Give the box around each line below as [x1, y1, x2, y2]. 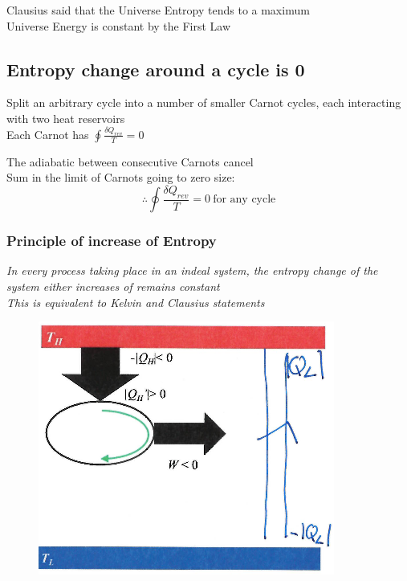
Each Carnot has [6, 125, 89, 142]
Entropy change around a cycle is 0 [6, 56, 305, 81]
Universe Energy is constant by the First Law [6, 17, 231, 34]
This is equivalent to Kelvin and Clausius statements [6, 293, 265, 310]
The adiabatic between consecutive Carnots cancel [6, 153, 254, 170]
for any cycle [213, 194, 276, 206]
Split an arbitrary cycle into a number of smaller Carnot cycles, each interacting [6, 94, 401, 111]
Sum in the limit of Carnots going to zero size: [6, 169, 235, 186]
